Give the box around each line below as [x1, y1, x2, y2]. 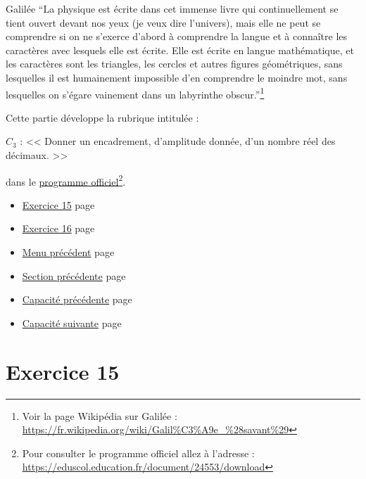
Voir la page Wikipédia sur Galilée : [22, 408, 177, 423]
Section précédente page [22, 268, 126, 283]
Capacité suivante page [22, 315, 122, 330]
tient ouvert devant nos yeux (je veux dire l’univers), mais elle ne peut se [6, 15, 321, 30]
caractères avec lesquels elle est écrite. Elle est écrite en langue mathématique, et [6, 42, 354, 57]
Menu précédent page [22, 245, 115, 260]
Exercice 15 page [22, 197, 95, 212]
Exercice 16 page [22, 221, 95, 236]
